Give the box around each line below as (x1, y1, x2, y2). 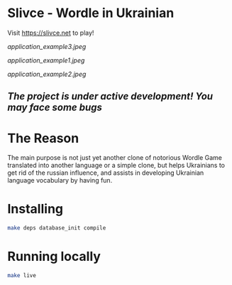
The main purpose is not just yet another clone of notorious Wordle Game (7, 154, 222, 162)
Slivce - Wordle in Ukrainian (7, 5, 175, 21)
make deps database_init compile (7, 225, 106, 232)
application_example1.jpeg (7, 55, 85, 65)
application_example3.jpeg (7, 42, 87, 50)
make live (7, 272, 37, 279)
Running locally (7, 249, 101, 264)
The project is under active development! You (7, 90, 214, 102)
